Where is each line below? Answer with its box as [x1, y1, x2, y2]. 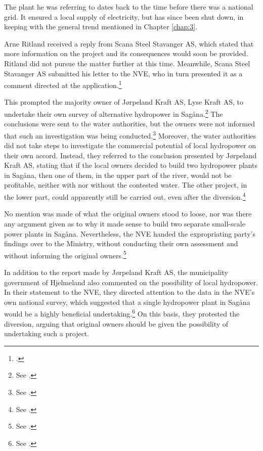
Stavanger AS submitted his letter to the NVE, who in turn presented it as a [4, 68, 243, 78]
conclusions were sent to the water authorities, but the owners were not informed [4, 118, 255, 129]
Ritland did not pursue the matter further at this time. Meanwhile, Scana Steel [4, 58, 250, 68]
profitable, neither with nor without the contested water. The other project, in [4, 179, 247, 190]
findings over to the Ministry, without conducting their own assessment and [4, 238, 238, 249]
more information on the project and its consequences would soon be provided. [4, 48, 248, 59]
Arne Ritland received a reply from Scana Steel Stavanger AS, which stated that [4, 38, 254, 49]
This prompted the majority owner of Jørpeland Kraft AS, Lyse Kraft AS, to [4, 97, 243, 107]
